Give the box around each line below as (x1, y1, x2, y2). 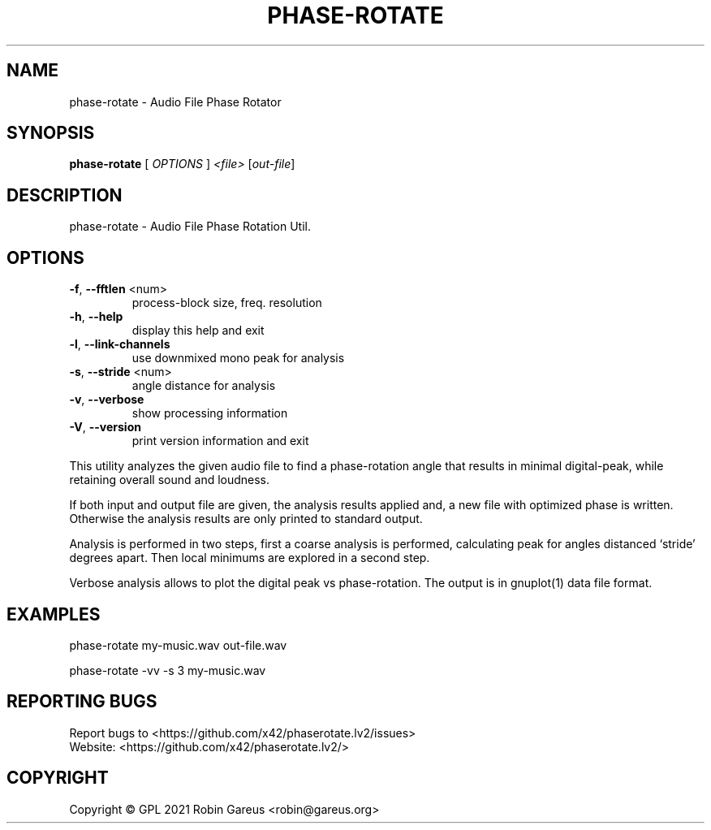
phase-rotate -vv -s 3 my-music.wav (69, 663, 266, 677)
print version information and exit (131, 434, 309, 448)
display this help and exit (131, 323, 265, 338)
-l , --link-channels (69, 337, 170, 352)
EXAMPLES (6, 603, 101, 625)
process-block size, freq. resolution (131, 296, 322, 310)
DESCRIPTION (6, 184, 123, 205)
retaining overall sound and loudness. (69, 473, 270, 487)
